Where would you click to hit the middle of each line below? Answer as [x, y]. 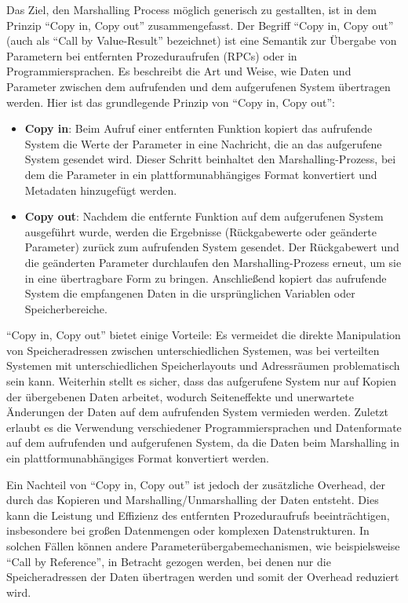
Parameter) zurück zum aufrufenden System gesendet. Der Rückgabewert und [212, 247]
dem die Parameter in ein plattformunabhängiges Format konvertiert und [201, 174]
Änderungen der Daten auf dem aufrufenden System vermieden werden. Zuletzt [197, 412]
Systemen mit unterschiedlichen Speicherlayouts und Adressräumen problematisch [203, 365]
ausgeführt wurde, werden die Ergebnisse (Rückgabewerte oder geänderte [200, 231]
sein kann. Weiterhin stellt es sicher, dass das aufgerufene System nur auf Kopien [201, 381]
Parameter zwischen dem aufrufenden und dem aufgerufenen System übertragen [199, 86]
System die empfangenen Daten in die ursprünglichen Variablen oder [190, 293]
